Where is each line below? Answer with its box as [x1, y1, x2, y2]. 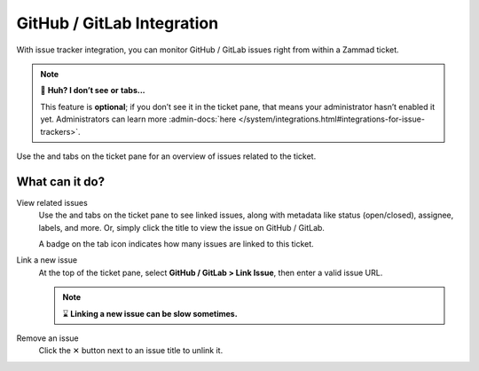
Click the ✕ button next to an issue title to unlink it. [38, 345, 224, 356]
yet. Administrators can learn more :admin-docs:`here [40, 114, 237, 124]
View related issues [16, 197, 88, 208]
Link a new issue [16, 255, 78, 265]
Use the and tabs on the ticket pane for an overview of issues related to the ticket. [16, 151, 317, 162]
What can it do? [16, 174, 106, 189]
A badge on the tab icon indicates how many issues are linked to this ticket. [38, 238, 314, 249]
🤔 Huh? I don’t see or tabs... [40, 85, 145, 96]
